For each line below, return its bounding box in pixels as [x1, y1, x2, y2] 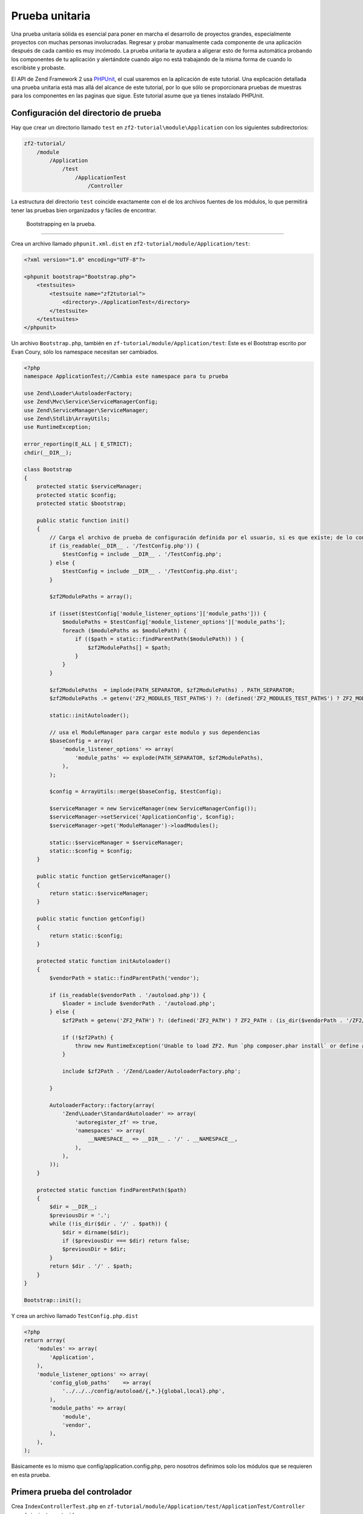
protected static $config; [36, 491, 117, 498]
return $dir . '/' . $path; [49, 1263, 133, 1270]
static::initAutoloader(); [49, 712, 129, 719]
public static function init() [36, 517, 129, 524]
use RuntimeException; [24, 424, 91, 431]
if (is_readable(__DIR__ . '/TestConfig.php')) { [49, 542, 200, 549]
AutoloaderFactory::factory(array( [49, 1102, 155, 1108]
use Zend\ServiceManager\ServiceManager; [24, 406, 149, 414]
